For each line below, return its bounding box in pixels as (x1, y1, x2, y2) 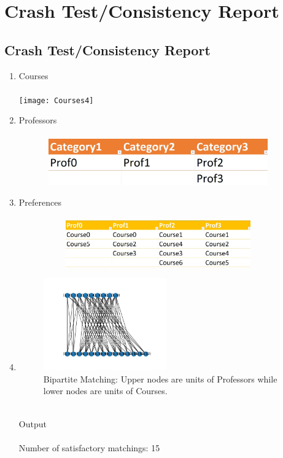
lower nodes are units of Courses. (43, 384, 168, 397)
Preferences (18, 195, 61, 208)
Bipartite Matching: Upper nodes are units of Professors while (43, 372, 277, 385)
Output (18, 417, 47, 430)
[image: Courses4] (18, 96, 94, 105)
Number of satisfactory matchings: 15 (18, 441, 160, 454)
